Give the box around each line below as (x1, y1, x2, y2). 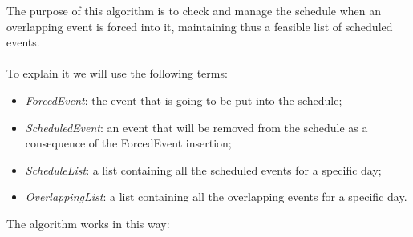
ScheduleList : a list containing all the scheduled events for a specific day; (25, 161, 382, 178)
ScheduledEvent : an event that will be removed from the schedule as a (25, 118, 368, 135)
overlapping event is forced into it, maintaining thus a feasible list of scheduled (6, 18, 393, 34)
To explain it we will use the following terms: (6, 65, 228, 82)
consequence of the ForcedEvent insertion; (25, 135, 232, 151)
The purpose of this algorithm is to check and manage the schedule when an (6, 2, 382, 18)
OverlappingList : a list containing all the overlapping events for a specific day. (25, 188, 407, 205)
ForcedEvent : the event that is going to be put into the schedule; (25, 91, 342, 108)
